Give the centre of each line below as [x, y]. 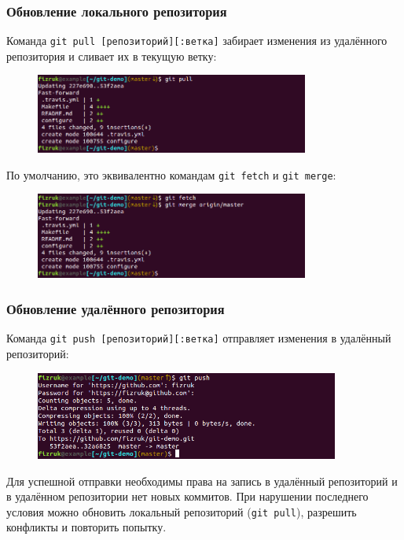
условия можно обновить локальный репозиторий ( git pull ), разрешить [182, 511]
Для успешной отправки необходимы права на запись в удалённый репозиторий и [202, 481]
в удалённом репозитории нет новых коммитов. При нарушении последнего [187, 496]
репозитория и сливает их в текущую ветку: [112, 55]
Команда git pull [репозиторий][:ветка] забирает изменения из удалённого [197, 41]
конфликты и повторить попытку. [86, 527]
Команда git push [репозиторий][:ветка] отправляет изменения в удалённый [199, 338]
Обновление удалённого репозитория [116, 308]
